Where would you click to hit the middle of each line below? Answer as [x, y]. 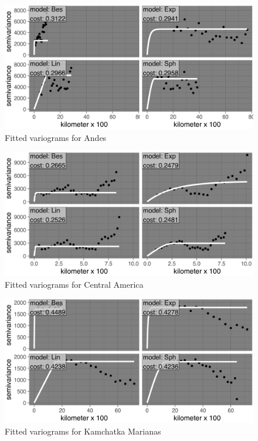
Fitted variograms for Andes [56, 137]
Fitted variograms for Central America [74, 284]
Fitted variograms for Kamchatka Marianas [83, 431]
